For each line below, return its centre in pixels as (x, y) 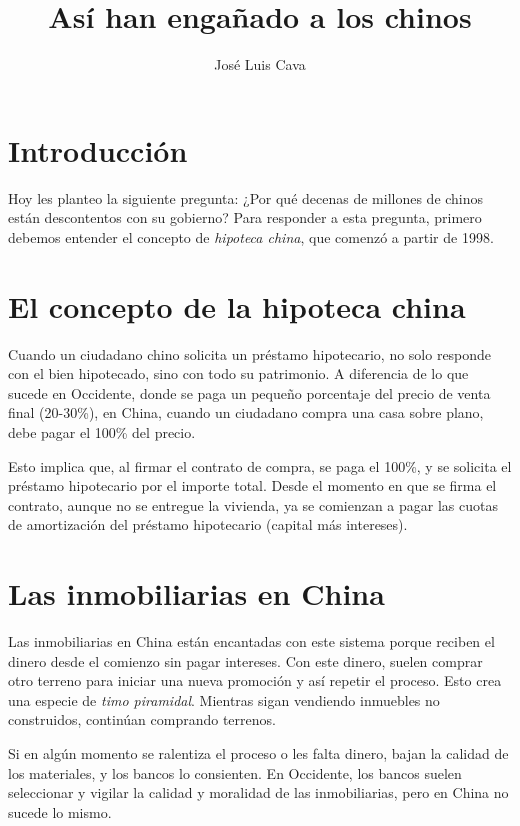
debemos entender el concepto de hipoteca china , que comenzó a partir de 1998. (251, 236)
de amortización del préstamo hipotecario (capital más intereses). (208, 524)
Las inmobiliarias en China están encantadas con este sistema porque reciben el (251, 641)
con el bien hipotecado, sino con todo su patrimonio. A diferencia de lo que (238, 373)
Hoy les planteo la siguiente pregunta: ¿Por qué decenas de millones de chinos (246, 197)
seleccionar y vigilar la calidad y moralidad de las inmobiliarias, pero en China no (258, 792)
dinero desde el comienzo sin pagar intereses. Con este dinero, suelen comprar (245, 660)
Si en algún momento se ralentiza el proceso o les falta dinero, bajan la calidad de (258, 753)
